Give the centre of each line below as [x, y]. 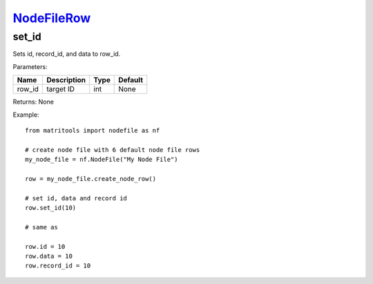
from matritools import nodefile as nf [93, 130]
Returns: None [34, 102]
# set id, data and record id [76, 198]
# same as [41, 227]
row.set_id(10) [51, 208]
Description [66, 80]
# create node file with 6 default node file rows [113, 150]
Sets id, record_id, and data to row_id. [67, 54]
